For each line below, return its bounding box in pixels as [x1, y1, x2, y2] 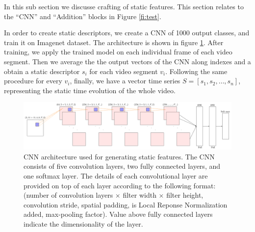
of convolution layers [51, 190, 113, 200]
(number [24, 190, 49, 200]
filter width [123, 190, 156, 200]
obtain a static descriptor [4, 66, 80, 76]
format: [193, 180, 216, 190]
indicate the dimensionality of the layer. [24, 218, 143, 229]
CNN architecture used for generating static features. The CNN [24, 151, 215, 161]
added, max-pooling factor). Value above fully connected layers [24, 209, 213, 219]
